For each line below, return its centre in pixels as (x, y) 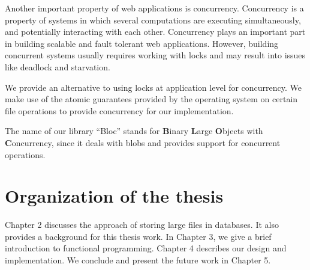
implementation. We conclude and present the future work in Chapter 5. (138, 260)
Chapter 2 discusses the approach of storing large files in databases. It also (142, 225)
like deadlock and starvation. (58, 66)
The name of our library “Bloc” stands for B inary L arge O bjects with (134, 131)
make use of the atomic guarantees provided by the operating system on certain (151, 99)
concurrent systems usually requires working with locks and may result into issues (155, 55)
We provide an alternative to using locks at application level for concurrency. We (154, 87)
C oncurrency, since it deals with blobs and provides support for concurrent (143, 142)
